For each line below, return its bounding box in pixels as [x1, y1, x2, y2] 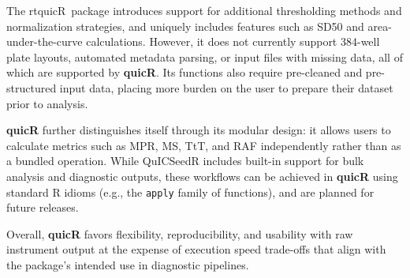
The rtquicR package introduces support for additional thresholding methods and [6, 2, 402, 18]
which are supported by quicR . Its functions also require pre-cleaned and [6, 64, 363, 81]
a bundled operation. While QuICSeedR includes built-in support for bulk [6, 152, 364, 169]
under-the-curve [6, 33, 83, 50]
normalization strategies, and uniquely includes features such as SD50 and [6, 17, 364, 34]
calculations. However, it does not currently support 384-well [86, 33, 380, 50]
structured [6, 79, 57, 96]
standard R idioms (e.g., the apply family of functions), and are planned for [6, 183, 375, 200]
